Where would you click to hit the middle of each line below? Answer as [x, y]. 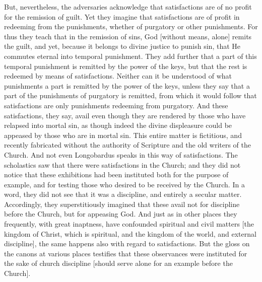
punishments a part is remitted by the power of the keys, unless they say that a [127, 85]
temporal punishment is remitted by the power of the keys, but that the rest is [126, 66]
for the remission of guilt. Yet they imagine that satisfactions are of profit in [122, 16]
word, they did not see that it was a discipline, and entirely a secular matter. [123, 194]
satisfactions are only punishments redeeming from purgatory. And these [116, 105]
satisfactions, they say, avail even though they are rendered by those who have [125, 115]
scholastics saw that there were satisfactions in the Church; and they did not [122, 164]
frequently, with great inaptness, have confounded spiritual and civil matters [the [129, 224]
